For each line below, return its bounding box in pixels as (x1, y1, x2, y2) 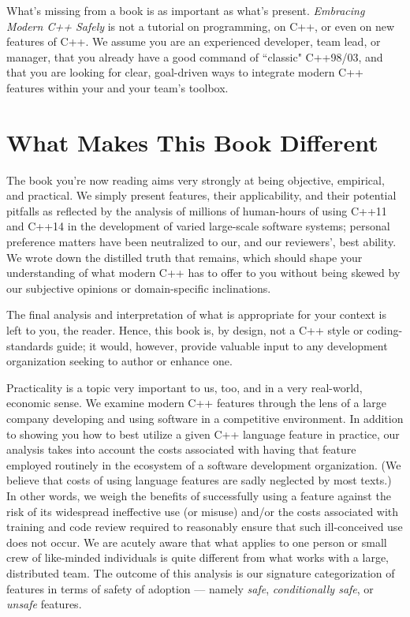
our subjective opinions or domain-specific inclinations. (6, 279, 271, 296)
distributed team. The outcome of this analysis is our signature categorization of (6, 564, 395, 581)
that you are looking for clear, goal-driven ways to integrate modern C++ (6, 64, 363, 80)
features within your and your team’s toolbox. (6, 79, 229, 95)
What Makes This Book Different (6, 125, 378, 158)
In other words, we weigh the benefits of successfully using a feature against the (6, 487, 391, 503)
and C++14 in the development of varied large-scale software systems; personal (6, 218, 390, 234)
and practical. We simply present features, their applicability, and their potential (6, 187, 397, 204)
